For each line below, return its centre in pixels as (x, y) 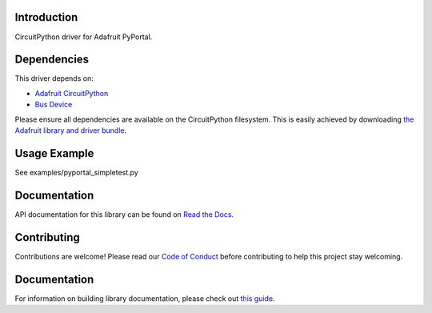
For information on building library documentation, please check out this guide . (145, 298)
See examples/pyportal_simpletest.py (77, 172)
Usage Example (54, 153)
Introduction (46, 17)
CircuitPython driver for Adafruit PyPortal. (84, 37)
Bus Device (54, 105)
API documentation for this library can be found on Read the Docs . (124, 214)
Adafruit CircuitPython (72, 93)
